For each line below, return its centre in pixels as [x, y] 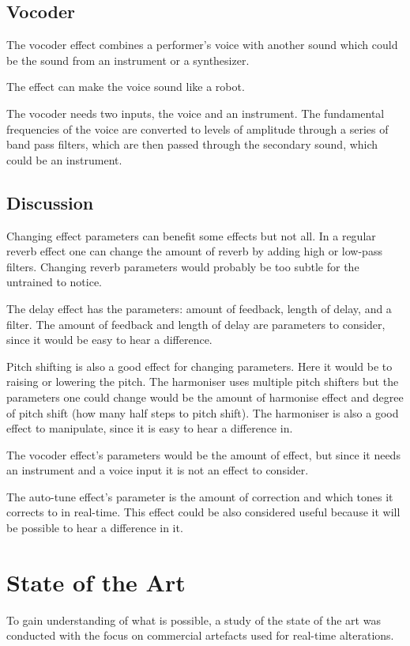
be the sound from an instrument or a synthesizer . [128, 60]
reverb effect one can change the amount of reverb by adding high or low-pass [194, 251]
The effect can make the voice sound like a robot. [126, 87]
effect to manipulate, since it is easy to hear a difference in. [150, 428]
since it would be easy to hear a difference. [109, 340]
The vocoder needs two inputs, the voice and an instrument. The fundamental [196, 113]
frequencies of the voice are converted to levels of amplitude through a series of [197, 128]
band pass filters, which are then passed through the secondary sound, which [192, 144]
